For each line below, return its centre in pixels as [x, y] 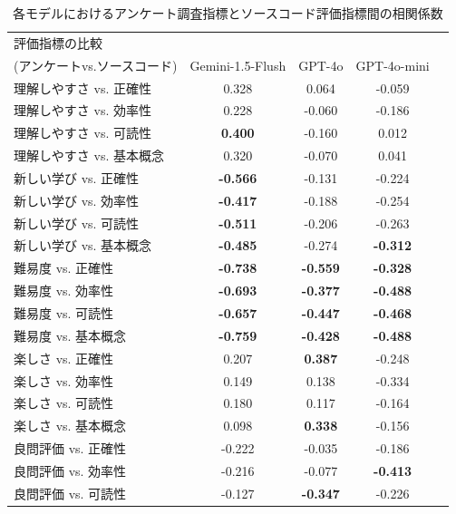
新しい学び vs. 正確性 [77, 177]
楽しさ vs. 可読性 [64, 403]
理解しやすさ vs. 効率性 [82, 110]
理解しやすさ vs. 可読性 [82, 133]
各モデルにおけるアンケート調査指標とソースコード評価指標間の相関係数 [228, 13]
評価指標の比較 [58, 42]
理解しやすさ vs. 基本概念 [89, 155]
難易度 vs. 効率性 [64, 291]
